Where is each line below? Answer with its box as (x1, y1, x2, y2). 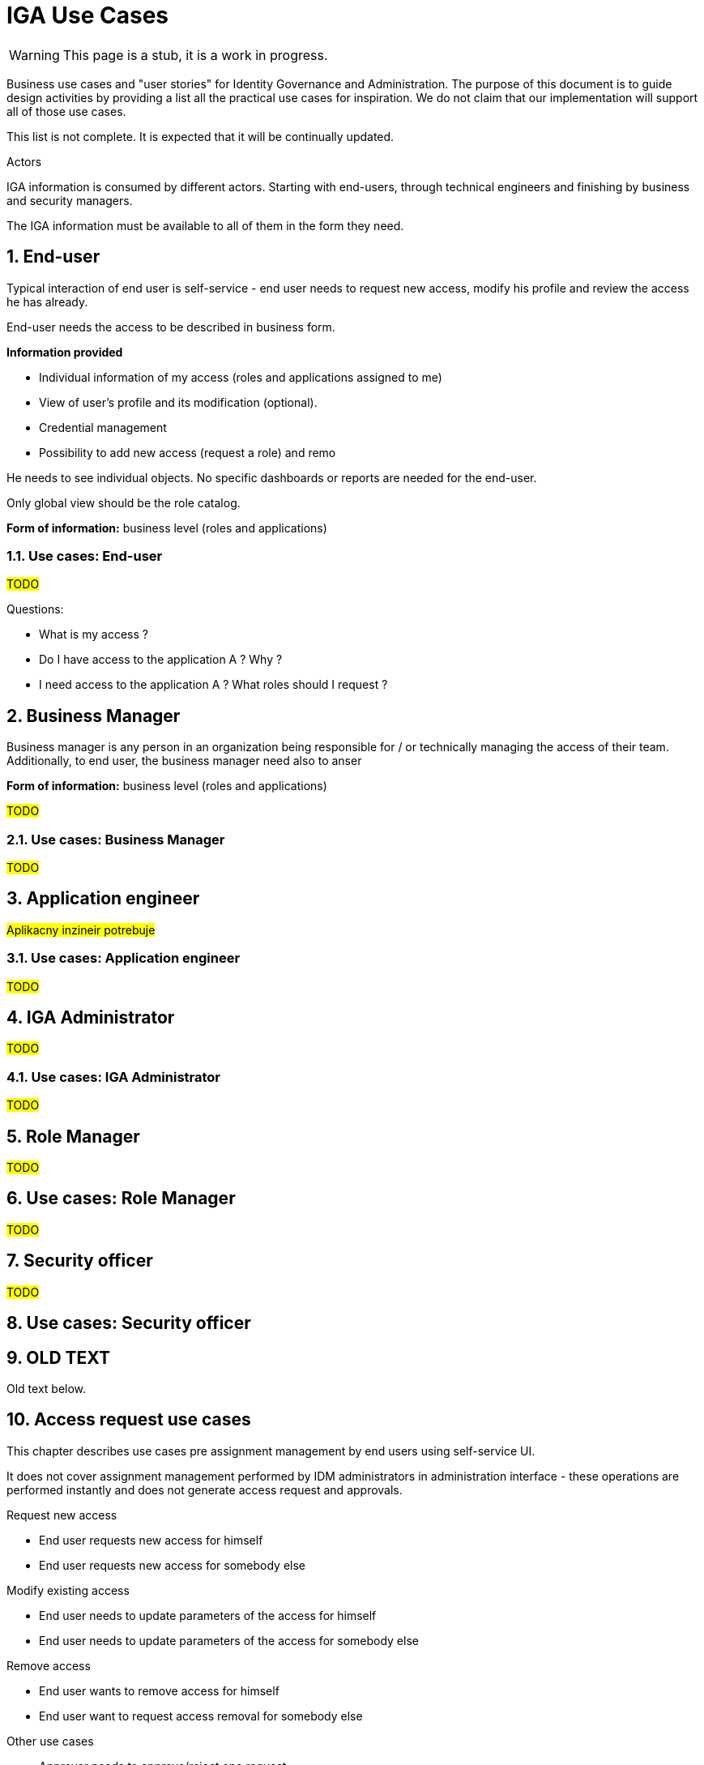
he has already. (6, 294, 88, 309)
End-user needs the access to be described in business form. (6, 319, 335, 334)
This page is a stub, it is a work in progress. (62, 46, 328, 63)
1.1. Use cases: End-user (6, 547, 163, 564)
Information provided (6, 344, 123, 359)
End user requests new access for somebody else (39, 1558, 306, 1572)
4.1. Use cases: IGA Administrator (6, 1068, 221, 1085)
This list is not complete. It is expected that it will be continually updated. (6, 129, 395, 143)
